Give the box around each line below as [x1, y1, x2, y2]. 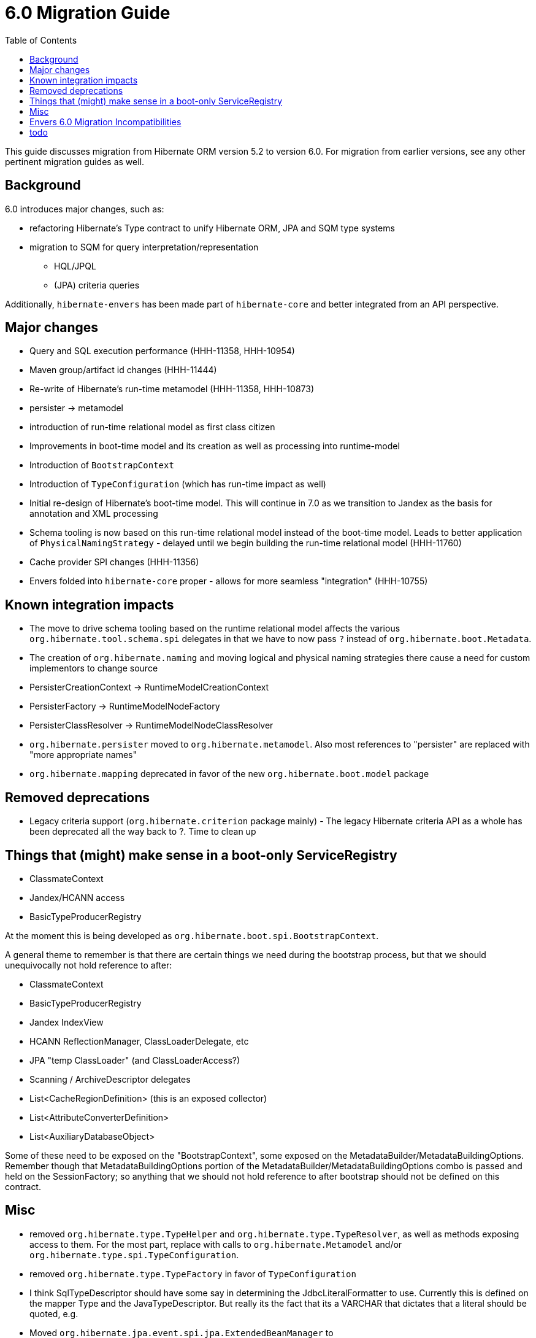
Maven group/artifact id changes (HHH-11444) [29, 365, 217, 376]
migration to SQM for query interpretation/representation [29, 241, 259, 252]
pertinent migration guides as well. [5, 156, 145, 167]
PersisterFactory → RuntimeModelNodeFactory [29, 701, 220, 712]
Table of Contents [5, 34, 77, 45]
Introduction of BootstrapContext [29, 460, 174, 471]
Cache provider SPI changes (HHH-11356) [29, 557, 199, 568]
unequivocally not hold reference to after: [5, 959, 172, 970]
